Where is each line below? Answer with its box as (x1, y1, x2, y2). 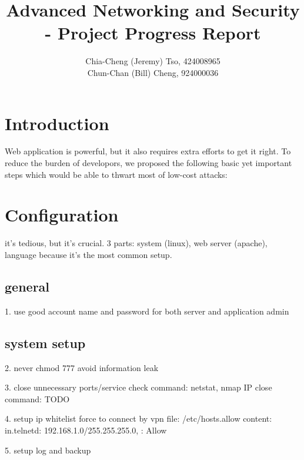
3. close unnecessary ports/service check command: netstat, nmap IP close (5, 381, 272, 393)
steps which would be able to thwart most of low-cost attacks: (5, 168, 228, 180)
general (5, 277, 50, 295)
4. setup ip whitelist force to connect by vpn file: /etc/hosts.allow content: (5, 412, 272, 425)
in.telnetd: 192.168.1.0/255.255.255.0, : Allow (5, 423, 167, 436)
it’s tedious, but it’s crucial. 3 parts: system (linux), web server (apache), (5, 237, 268, 249)
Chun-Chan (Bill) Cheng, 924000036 (87, 66, 219, 78)
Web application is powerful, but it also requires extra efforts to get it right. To (5, 145, 291, 157)
